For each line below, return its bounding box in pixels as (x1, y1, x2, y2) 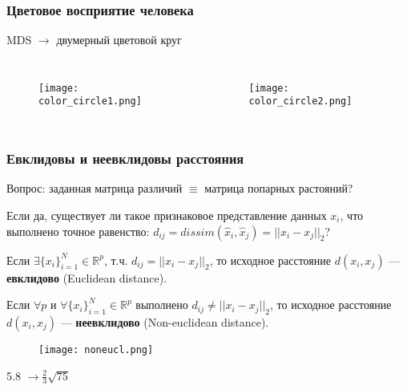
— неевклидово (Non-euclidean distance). (60, 313, 269, 330)
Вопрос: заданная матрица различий (6, 180, 183, 197)
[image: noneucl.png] (38, 343, 154, 355)
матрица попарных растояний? (204, 180, 353, 197)
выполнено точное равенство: (6, 222, 150, 239)
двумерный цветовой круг (56, 31, 182, 48)
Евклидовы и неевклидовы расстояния (6, 148, 244, 169)
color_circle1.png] (38, 95, 142, 108)
